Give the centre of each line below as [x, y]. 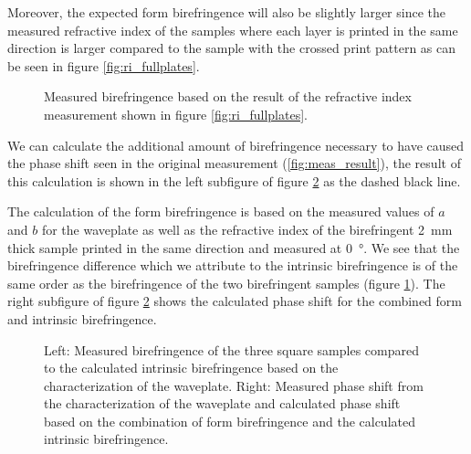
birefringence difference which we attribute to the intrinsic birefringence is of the [233, 265]
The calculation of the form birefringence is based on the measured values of [221, 211]
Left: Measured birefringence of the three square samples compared [231, 349]
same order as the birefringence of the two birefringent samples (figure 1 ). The [226, 283]
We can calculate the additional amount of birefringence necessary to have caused [236, 145]
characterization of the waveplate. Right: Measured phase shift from [234, 385]
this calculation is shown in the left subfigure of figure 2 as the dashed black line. [234, 180]
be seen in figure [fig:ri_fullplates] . [104, 65]
